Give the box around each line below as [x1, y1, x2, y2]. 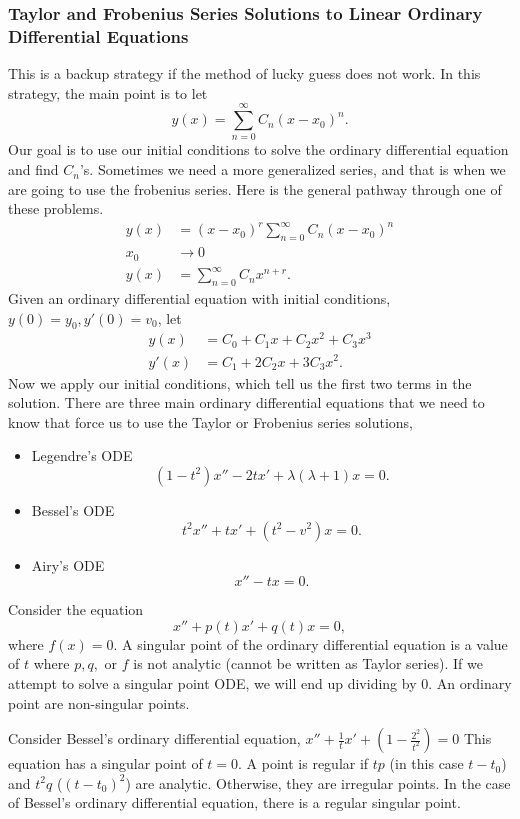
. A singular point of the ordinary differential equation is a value [113, 633, 508, 654]
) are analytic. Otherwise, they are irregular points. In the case [125, 772, 511, 793]
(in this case [389, 753, 464, 774]
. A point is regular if [238, 753, 369, 774]
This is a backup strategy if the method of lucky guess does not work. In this [8, 63, 481, 84]
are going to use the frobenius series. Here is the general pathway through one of [8, 178, 502, 199]
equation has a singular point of [8, 753, 203, 774]
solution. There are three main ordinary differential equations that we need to [8, 392, 485, 413]
